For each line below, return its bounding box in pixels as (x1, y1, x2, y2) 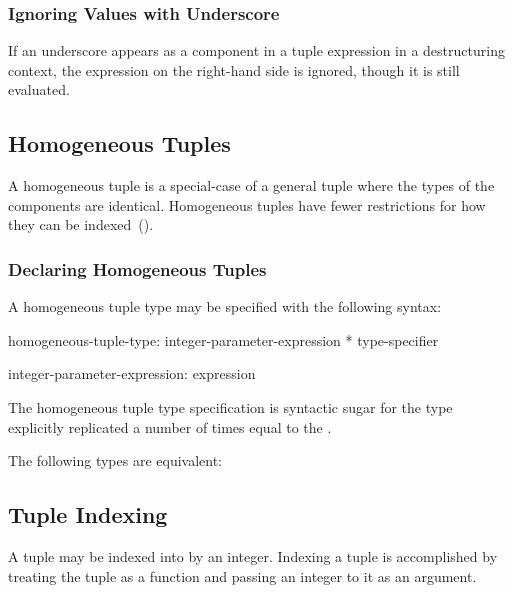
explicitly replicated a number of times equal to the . (8, 416, 332, 437)
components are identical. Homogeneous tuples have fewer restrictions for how (8, 194, 486, 215)
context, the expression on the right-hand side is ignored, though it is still (8, 59, 460, 80)
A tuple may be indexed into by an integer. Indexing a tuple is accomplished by (8, 545, 498, 566)
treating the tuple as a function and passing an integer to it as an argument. (8, 565, 477, 586)
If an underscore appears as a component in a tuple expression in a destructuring (8, 40, 505, 61)
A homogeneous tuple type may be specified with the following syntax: (8, 296, 442, 317)
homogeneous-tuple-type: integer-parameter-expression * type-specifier (8, 329, 439, 350)
